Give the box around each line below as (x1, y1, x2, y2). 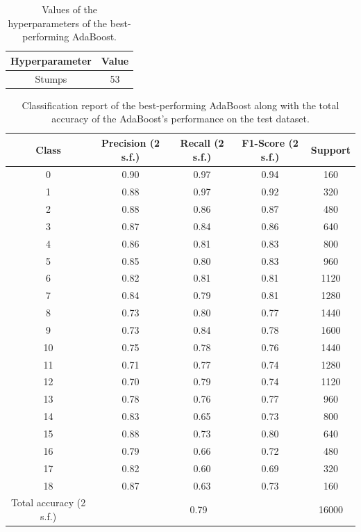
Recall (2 (180, 135, 224, 150)
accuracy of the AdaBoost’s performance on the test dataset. (51, 111, 310, 126)
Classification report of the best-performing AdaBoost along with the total (22, 97, 339, 112)
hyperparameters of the (8, 15, 108, 30)
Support (310, 142, 351, 156)
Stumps (35, 71, 67, 86)
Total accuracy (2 (10, 495, 86, 510)
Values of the (42, 2, 98, 16)
